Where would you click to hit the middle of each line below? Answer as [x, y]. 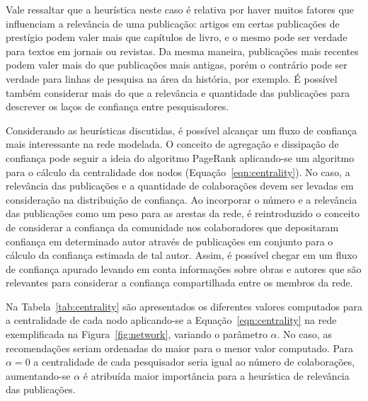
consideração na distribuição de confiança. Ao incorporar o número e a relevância [182, 199]
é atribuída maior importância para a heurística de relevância [216, 375]
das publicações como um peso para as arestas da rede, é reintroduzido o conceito [183, 213]
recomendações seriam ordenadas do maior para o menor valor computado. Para [180, 348]
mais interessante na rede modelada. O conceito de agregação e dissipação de [172, 144]
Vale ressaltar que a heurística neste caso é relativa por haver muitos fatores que [180, 9]
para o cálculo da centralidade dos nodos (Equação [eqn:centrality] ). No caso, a [178, 172]
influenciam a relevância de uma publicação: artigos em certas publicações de [173, 23]
